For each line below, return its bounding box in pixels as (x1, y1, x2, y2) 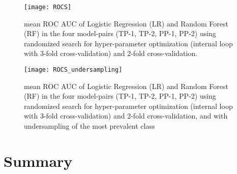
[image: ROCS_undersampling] (24, 66, 123, 74)
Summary (4, 150, 73, 171)
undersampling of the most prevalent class (24, 121, 155, 131)
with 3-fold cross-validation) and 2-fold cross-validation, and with (24, 110, 228, 121)
